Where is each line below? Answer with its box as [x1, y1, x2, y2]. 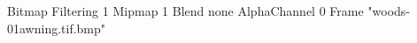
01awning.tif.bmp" [7, 18, 106, 37]
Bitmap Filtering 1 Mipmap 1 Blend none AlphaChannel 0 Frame [7, 2, 364, 19]
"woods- [367, 2, 411, 19]
